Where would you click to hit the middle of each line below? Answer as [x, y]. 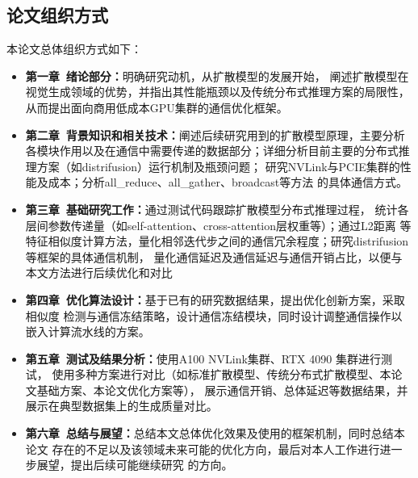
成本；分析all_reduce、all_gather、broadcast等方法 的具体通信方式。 [228, 182]
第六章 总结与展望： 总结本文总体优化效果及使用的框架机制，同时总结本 [215, 433]
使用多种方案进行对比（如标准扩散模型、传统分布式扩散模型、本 [222, 374]
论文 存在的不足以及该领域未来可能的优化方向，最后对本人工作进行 [203, 449]
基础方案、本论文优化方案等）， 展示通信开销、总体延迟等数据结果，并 [222, 390]
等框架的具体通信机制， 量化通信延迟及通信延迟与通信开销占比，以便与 [214, 256]
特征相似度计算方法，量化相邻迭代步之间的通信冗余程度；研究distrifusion [217, 241]
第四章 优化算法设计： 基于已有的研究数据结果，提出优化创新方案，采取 [215, 299]
